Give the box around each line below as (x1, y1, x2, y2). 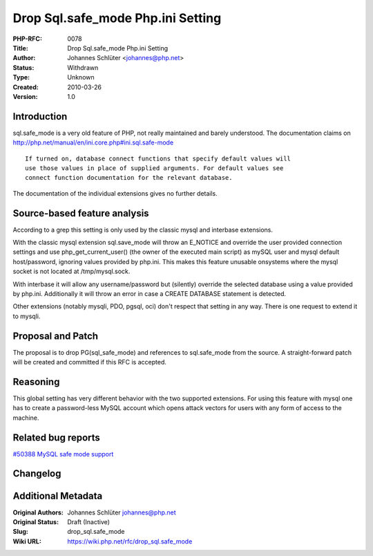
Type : (12, 73, 30, 82)
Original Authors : (12, 508, 64, 517)
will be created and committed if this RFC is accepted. (12, 358, 167, 367)
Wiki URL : (12, 537, 41, 546)
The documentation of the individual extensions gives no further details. (12, 189, 218, 197)
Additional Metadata (12, 490, 103, 501)
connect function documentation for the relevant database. (25, 174, 233, 182)
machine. (12, 414, 39, 422)
